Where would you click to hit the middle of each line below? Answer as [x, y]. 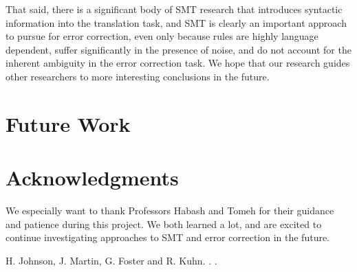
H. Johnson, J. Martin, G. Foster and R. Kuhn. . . [111, 260]
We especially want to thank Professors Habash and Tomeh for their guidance [170, 211]
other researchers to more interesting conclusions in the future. [138, 76]
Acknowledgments [92, 178]
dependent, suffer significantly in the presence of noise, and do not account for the [178, 49]
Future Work [68, 123]
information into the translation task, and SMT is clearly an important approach [176, 22]
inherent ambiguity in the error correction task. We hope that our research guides [178, 63]
